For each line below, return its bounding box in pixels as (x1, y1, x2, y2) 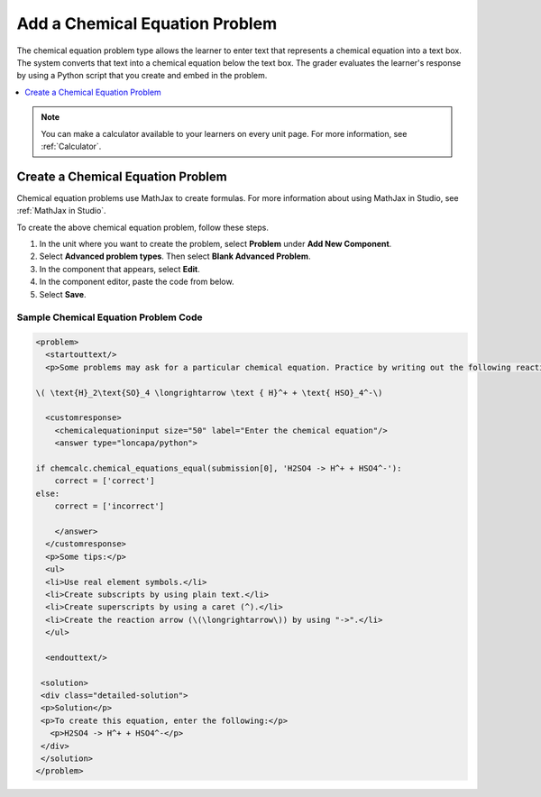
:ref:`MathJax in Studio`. (16, 206, 107, 216)
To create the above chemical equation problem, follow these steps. (16, 222, 270, 233)
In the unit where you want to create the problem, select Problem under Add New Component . (39, 238, 392, 249)
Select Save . (39, 289, 87, 299)
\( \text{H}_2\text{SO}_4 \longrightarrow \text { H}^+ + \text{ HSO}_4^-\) (35, 388, 383, 398)
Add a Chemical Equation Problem (16, 14, 278, 33)
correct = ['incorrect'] (54, 501, 165, 511)
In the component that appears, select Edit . (39, 263, 200, 274)
